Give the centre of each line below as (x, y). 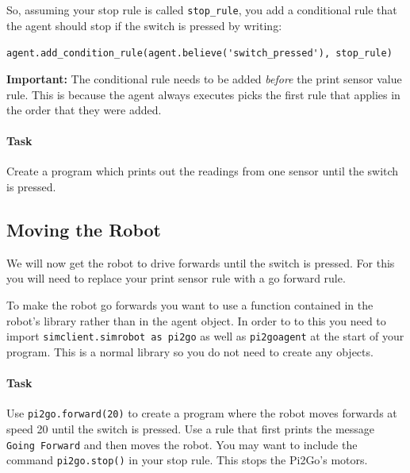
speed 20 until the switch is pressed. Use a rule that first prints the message (191, 428)
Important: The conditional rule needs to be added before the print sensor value (204, 78)
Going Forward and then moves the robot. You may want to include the (182, 444)
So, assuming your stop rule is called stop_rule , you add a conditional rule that (202, 10)
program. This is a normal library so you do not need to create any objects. (190, 351)
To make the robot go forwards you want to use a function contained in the (190, 305)
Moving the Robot (84, 230)
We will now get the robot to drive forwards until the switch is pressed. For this (201, 262)
